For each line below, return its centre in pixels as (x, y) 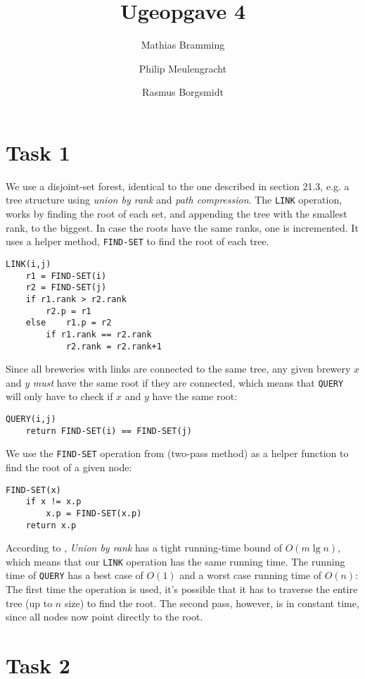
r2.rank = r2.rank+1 (114, 346)
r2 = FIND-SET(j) (66, 288)
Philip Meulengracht (183, 68)
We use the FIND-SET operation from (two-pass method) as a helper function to (177, 453)
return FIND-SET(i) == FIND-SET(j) (109, 431)
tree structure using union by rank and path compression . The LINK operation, (174, 200)
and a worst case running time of (250, 575)
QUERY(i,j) (31, 419)
